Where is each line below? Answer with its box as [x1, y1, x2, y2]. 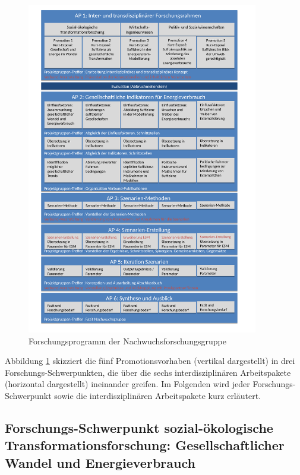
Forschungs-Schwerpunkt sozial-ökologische [5, 418, 273, 436]
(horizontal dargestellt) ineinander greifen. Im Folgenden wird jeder [5, 378, 250, 390]
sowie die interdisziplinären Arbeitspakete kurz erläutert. [54, 389, 261, 401]
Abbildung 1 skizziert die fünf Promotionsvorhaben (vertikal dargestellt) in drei [5, 354, 295, 367]
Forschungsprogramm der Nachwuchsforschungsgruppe [29, 334, 226, 347]
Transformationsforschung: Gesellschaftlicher [5, 436, 285, 454]
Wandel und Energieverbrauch [5, 453, 195, 471]
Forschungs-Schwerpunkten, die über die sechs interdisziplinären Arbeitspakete [5, 366, 291, 378]
